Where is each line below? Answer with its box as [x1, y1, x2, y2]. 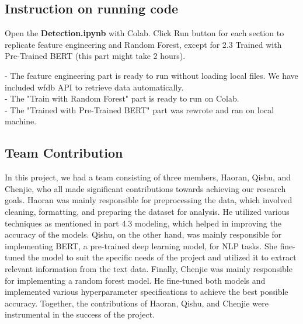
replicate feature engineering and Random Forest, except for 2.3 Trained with [5, 38, 282, 50]
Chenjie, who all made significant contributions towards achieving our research [5, 182, 286, 194]
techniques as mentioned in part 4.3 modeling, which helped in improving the [5, 217, 281, 229]
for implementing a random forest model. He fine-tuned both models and [5, 274, 266, 286]
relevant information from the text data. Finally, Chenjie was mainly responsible [5, 262, 292, 274]
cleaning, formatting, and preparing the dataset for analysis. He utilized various [5, 205, 290, 217]
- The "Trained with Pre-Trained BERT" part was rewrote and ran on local [5, 103, 274, 116]
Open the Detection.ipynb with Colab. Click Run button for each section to [5, 27, 284, 39]
